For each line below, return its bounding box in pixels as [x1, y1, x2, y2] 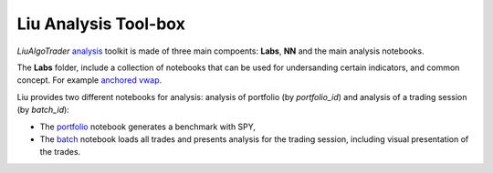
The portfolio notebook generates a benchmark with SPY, [39, 121, 256, 132]
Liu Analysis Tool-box [16, 14, 186, 34]
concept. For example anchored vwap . [16, 75, 163, 86]
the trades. [39, 147, 81, 158]
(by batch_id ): [16, 105, 70, 116]
